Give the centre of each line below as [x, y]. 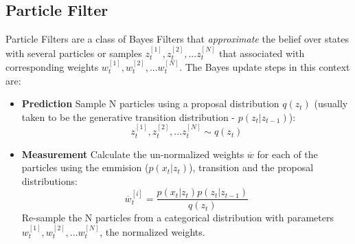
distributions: [49, 180]
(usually [331, 103]
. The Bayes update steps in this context [265, 67]
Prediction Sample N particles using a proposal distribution [150, 103]
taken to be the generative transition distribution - [128, 117]
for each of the [287, 154]
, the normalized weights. [152, 231]
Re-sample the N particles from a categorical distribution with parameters [177, 218]
